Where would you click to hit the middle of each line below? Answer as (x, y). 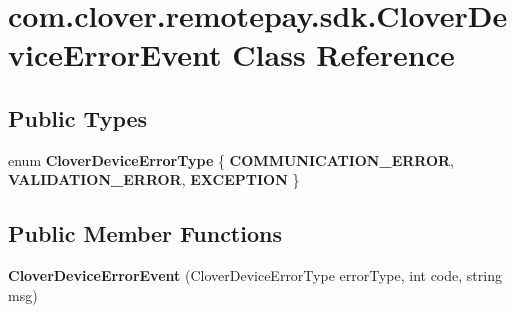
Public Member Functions (145, 233)
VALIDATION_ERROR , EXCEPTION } (154, 179)
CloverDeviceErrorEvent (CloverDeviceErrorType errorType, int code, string (255, 275)
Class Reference (343, 54)
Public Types (78, 117)
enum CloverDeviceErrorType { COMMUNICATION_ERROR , (231, 159)
